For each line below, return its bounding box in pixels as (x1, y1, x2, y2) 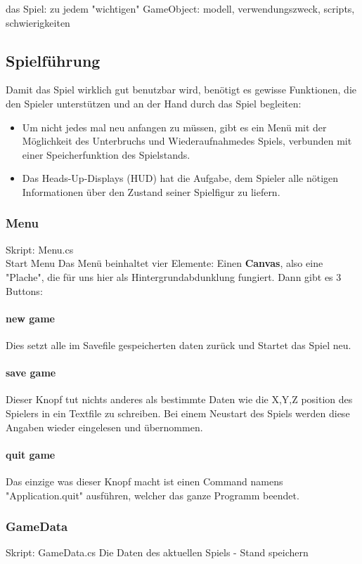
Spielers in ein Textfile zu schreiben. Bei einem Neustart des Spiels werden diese (6, 405, 350, 420)
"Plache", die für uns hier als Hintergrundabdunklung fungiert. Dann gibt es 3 (6, 269, 342, 284)
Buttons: (6, 283, 43, 298)
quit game (6, 447, 56, 461)
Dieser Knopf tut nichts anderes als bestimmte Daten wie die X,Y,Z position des (6, 392, 353, 407)
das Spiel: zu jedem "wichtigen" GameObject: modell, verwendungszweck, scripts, (6, 1, 355, 15)
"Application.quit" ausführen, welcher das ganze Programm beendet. (6, 487, 299, 502)
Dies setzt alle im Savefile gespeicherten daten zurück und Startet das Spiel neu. (6, 337, 351, 352)
